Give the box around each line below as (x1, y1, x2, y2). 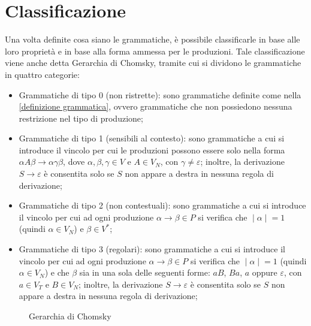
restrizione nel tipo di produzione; (19, 111, 143, 124)
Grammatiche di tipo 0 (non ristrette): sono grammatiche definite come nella (19, 88, 301, 101)
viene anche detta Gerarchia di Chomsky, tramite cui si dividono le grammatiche (5, 56, 301, 69)
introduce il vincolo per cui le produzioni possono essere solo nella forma (19, 143, 285, 156)
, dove (63, 155, 85, 168)
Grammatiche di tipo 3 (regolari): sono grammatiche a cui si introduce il (19, 243, 285, 255)
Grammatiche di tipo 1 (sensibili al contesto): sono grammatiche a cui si (19, 132, 285, 144)
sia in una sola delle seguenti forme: (79, 266, 210, 279)
